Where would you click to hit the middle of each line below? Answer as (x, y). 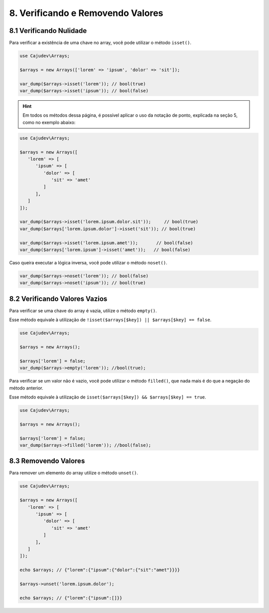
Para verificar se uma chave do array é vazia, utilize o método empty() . (83, 310)
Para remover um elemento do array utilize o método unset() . (74, 473)
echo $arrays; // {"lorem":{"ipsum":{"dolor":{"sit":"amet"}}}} (100, 570)
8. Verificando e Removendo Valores (86, 13)
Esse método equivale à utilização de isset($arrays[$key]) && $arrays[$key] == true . (108, 397)
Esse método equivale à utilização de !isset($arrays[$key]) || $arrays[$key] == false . (110, 320)
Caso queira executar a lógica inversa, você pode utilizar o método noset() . (88, 262)
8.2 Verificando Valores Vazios (58, 299)
